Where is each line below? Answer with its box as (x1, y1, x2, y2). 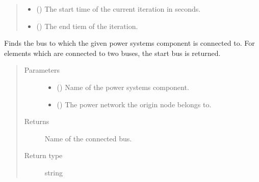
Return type (24, 150, 63, 161)
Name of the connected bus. (44, 133, 132, 143)
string (44, 167, 63, 177)
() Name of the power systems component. (57, 81, 189, 92)
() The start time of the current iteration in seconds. (36, 4, 201, 14)
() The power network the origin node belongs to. (57, 99, 212, 109)
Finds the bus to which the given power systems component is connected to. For (4, 38, 255, 48)
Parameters (24, 65, 60, 75)
